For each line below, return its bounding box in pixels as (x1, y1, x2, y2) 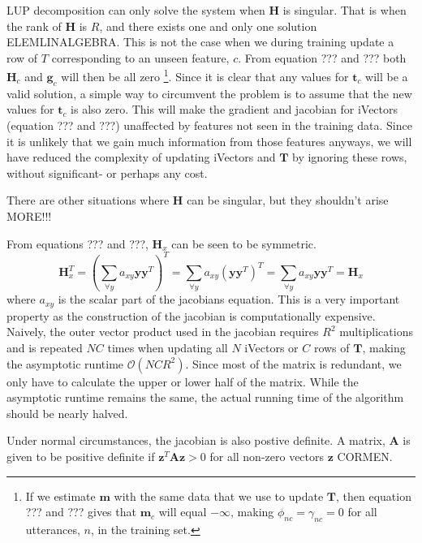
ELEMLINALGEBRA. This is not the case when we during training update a (6, 33, 394, 50)
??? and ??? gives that (25, 503, 136, 520)
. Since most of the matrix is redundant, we (185, 355, 402, 372)
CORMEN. (337, 448, 393, 464)
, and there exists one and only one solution (99, 17, 317, 34)
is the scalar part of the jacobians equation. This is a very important (58, 291, 400, 308)
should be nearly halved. (6, 404, 128, 421)
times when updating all (107, 339, 228, 356)
